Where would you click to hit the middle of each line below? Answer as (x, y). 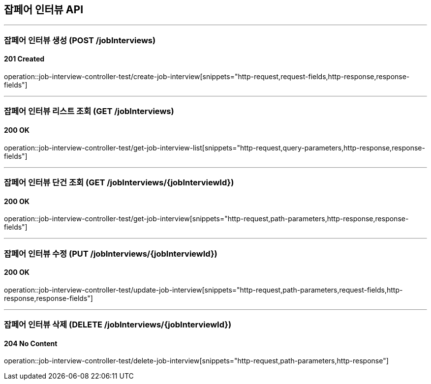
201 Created (24, 59)
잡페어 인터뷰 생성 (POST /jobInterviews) (80, 40)
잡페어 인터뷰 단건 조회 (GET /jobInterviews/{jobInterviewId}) (119, 182)
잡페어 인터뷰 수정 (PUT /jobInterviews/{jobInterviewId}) (111, 253)
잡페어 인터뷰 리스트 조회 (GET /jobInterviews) (89, 111)
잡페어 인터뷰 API (44, 10)
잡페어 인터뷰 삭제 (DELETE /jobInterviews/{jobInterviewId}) (118, 325)
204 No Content (31, 343)
